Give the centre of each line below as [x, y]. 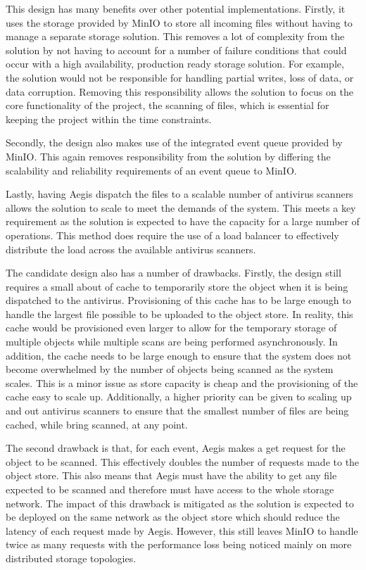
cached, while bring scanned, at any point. [97, 424]
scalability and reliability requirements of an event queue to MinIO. [151, 170]
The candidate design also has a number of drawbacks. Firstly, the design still [173, 273]
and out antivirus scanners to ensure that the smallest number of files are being [177, 411]
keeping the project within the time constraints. [109, 119]
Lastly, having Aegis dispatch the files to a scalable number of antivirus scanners [179, 194]
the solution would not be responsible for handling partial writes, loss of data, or [180, 77]
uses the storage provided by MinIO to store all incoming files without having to [179, 22]
